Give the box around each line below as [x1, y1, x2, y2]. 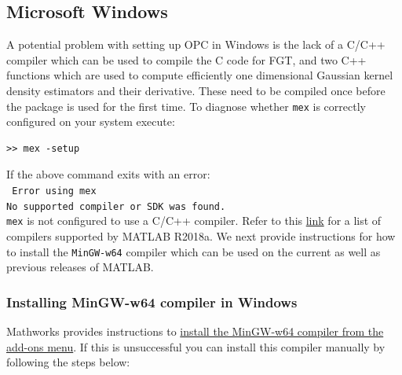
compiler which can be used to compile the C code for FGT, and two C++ [6, 51, 367, 68]
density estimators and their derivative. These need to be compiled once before [6, 82, 386, 98]
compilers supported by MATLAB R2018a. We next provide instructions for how [6, 227, 396, 244]
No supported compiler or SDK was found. [6, 200, 226, 212]
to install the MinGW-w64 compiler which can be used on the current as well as [6, 243, 381, 259]
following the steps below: [6, 354, 130, 370]
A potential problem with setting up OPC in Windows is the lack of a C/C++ [6, 36, 386, 53]
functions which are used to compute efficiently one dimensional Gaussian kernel [6, 67, 393, 83]
